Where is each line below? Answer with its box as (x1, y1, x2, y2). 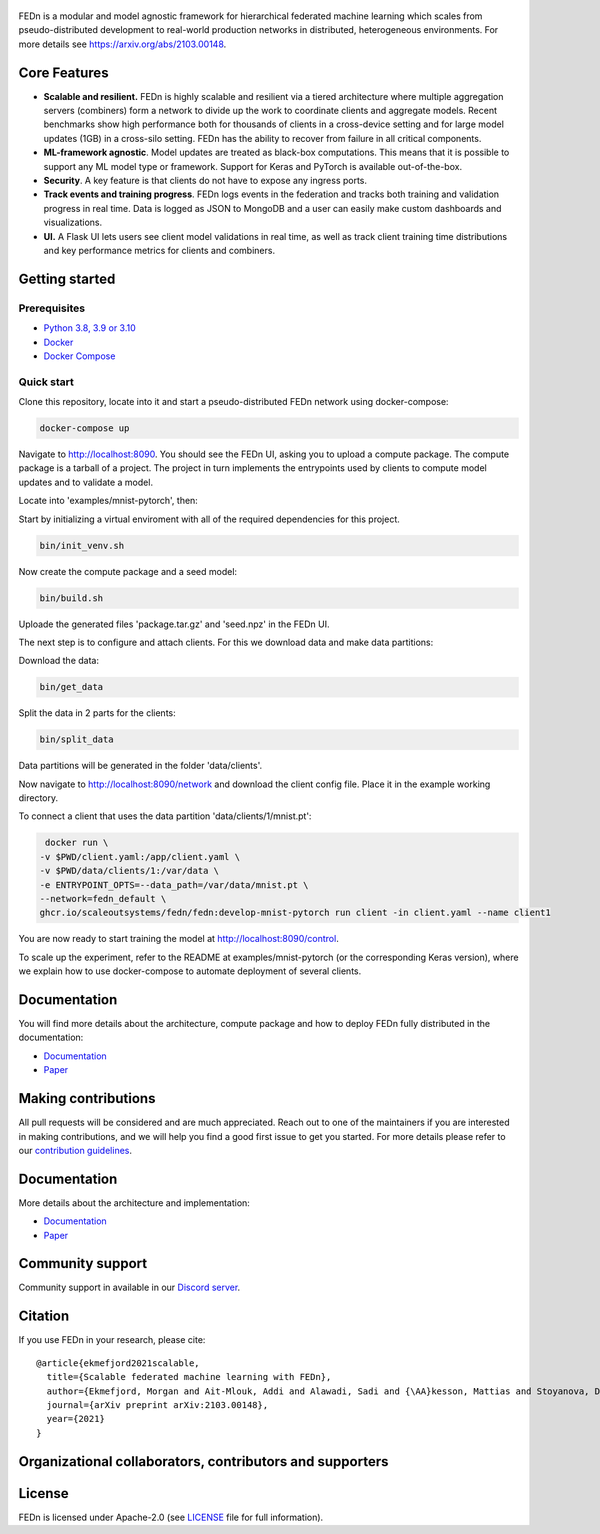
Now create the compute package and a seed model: (18, 565, 238, 577)
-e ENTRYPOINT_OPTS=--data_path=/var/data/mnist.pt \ (39, 879, 309, 890)
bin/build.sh (39, 592, 104, 604)
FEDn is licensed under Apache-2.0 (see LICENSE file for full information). (18, 1511, 324, 1523)
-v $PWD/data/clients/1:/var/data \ (39, 865, 220, 877)
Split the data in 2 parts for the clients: (18, 707, 177, 719)
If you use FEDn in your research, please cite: (18, 1334, 206, 1346)
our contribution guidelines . (18, 1144, 132, 1156)
